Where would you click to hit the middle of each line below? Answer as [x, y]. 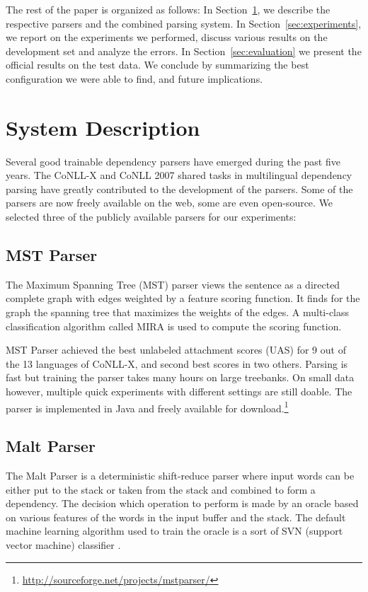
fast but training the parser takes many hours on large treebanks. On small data [180, 377]
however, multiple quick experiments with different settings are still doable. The [179, 391]
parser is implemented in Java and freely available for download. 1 [147, 407]
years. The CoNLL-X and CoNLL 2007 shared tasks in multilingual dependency [179, 175]
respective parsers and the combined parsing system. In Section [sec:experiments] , [184, 23]
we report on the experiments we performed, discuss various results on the [167, 37]
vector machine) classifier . [63, 545]
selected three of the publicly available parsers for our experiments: [151, 217]
